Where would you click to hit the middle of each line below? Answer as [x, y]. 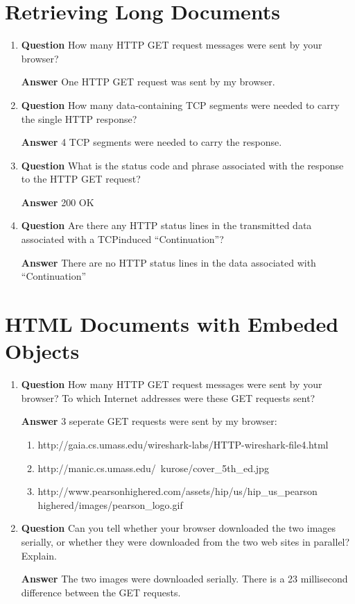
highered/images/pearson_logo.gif [110, 504]
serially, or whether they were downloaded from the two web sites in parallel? [185, 541]
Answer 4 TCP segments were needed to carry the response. [151, 142]
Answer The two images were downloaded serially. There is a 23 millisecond [184, 579]
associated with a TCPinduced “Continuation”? [122, 239]
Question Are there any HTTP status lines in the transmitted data [166, 225]
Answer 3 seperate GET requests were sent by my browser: [149, 421]
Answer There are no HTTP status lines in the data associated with [168, 262]
